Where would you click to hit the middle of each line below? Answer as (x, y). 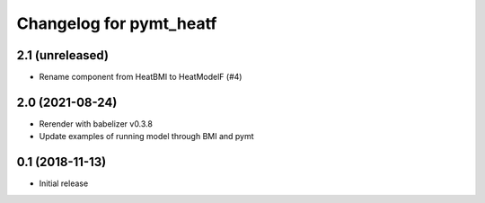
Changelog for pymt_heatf (117, 23)
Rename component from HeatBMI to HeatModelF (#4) (141, 77)
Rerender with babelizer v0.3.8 (96, 124)
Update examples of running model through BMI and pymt (147, 137)
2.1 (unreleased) (63, 55)
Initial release (64, 183)
